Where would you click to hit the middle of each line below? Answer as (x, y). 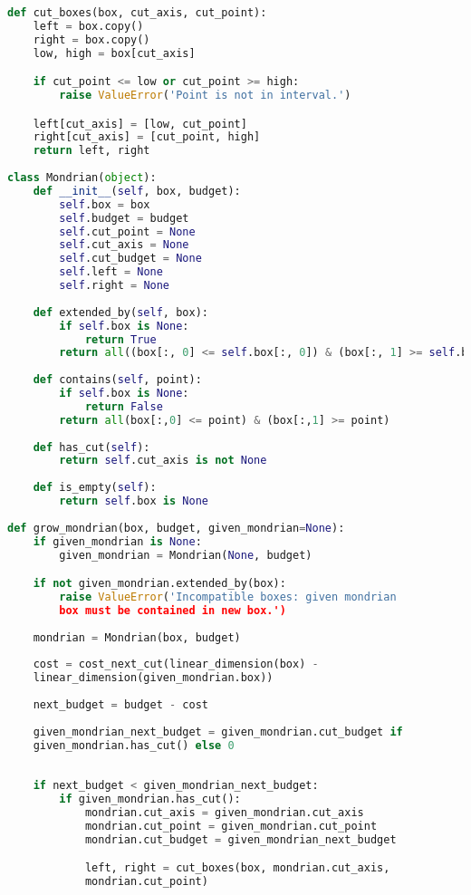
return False (124, 406)
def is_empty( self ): (95, 488)
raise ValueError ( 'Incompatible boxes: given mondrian (228, 597)
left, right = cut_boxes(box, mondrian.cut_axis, (237, 868)
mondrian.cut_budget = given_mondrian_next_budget (240, 839)
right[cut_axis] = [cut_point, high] (147, 137)
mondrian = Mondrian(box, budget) (137, 637)
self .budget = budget (124, 218)
